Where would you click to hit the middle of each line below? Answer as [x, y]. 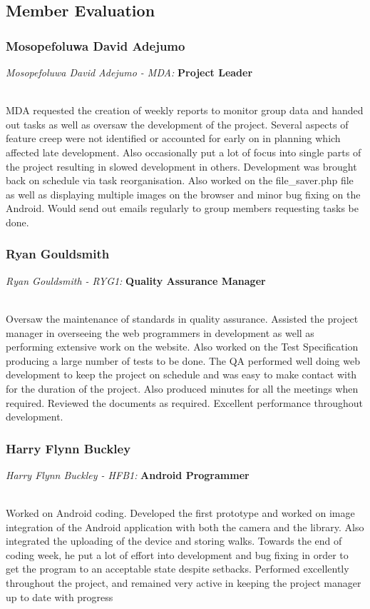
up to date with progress [60, 597]
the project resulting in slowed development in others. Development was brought [181, 166]
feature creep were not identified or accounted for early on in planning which [173, 138]
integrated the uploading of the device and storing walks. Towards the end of [174, 541]
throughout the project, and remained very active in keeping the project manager [184, 583]
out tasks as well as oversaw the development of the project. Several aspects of [177, 124]
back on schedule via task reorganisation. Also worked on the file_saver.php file [180, 180]
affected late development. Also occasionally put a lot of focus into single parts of [184, 152]
